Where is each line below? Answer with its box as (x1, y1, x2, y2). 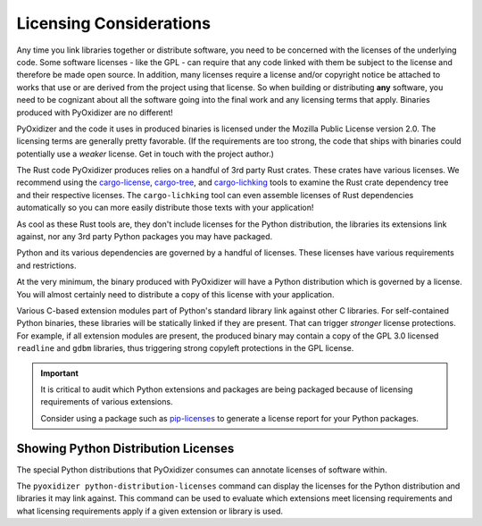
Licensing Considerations (16, 13, 212, 33)
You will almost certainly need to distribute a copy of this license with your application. (16, 288, 335, 299)
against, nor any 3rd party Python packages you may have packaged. (16, 231, 273, 242)
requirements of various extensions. (40, 397, 173, 407)
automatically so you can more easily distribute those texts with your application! (16, 202, 314, 213)
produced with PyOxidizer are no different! (16, 107, 173, 118)
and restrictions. (16, 260, 77, 271)
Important (40, 367, 79, 379)
